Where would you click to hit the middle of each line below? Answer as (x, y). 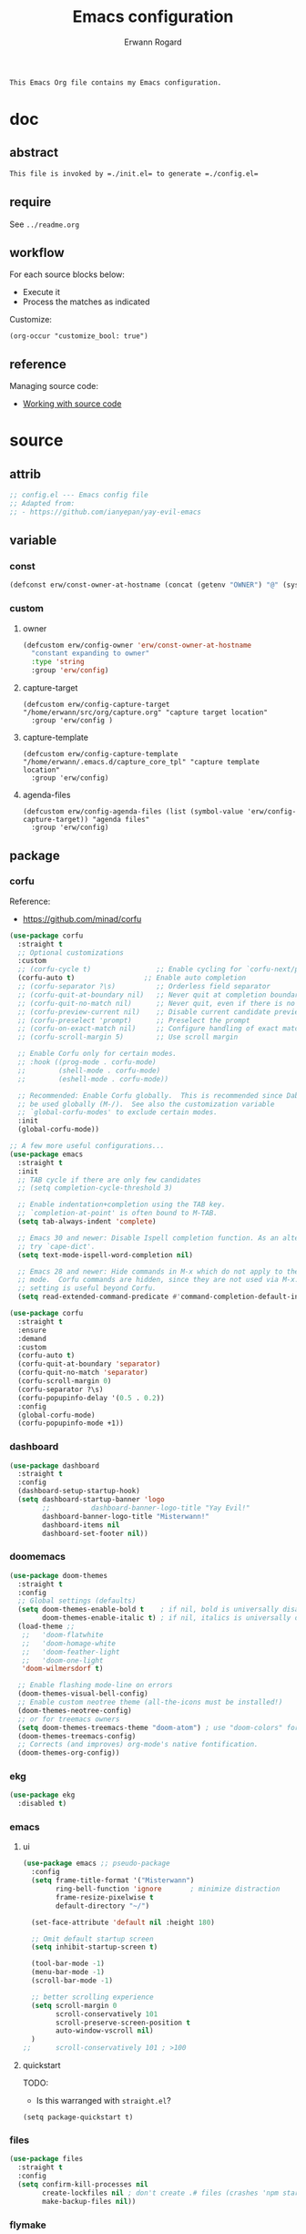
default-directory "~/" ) (103, 1906)
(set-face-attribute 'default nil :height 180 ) (123, 1922)
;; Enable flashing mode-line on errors (95, 1686)
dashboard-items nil (81, 1525)
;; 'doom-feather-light (71, 1652)
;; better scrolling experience (92, 1997)
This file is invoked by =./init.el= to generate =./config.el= (134, 174)
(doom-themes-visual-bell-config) (83, 1694)
